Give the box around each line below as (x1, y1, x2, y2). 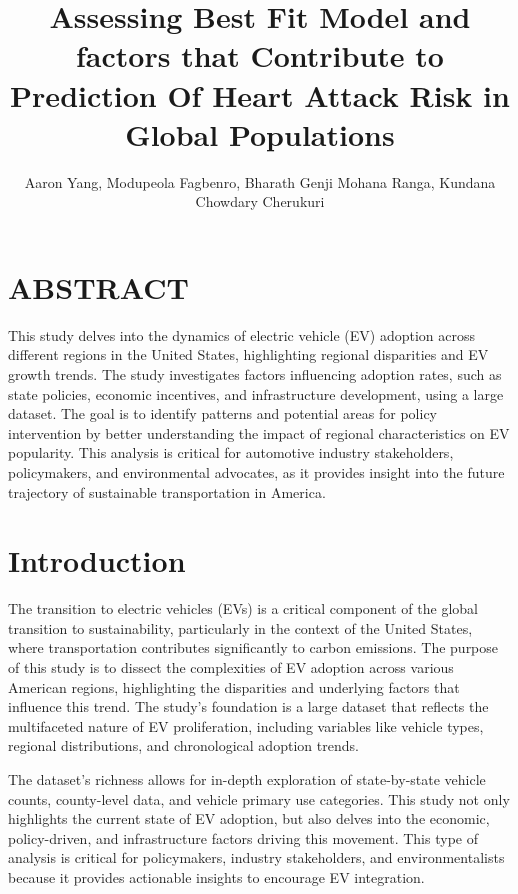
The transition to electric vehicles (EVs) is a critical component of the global (8, 598, 478, 619)
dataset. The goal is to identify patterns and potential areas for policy (8, 403, 438, 424)
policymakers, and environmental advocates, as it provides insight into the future (8, 461, 505, 482)
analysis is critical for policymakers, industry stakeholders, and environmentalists (8, 847, 505, 868)
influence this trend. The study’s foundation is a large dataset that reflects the (8, 696, 489, 717)
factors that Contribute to (76, 35, 444, 76)
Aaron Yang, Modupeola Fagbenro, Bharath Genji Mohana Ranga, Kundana (24, 171, 496, 192)
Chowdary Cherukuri (195, 191, 325, 212)
